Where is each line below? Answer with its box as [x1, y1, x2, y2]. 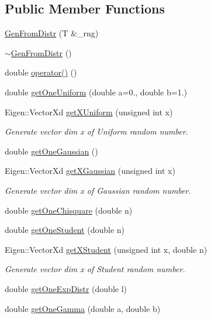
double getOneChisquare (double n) [5, 204, 133, 216]
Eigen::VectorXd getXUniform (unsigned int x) [5, 105, 173, 118]
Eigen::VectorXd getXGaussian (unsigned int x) [5, 164, 175, 177]
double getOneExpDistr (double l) [5, 282, 127, 294]
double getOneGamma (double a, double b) [5, 302, 161, 314]
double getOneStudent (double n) [5, 224, 124, 236]
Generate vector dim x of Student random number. [5, 263, 185, 275]
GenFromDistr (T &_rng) [5, 27, 99, 39]
